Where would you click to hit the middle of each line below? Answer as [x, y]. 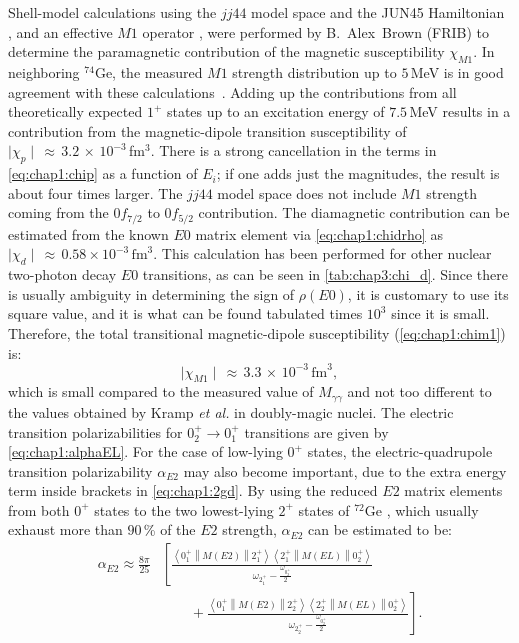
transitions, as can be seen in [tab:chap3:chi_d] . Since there [325, 274]
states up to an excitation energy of [275, 111]
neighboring [44, 71]
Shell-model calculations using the [112, 12]
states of [324, 509]
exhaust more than [65, 529]
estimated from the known [88, 233]
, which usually [432, 509]
